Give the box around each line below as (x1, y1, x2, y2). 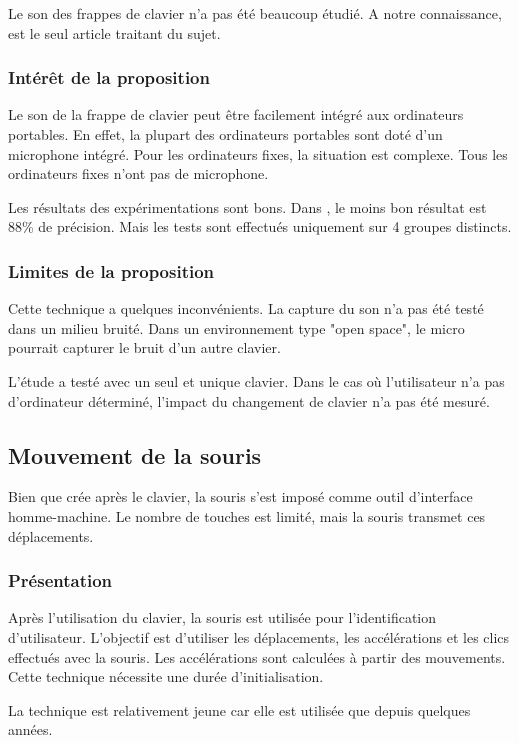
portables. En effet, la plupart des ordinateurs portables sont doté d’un (8, 124, 443, 144)
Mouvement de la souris (8, 439, 262, 470)
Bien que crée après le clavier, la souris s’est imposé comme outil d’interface (8, 486, 473, 507)
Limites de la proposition (8, 258, 215, 283)
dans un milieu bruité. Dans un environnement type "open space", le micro (8, 317, 465, 338)
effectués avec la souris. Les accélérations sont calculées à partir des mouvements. (8, 646, 506, 667)
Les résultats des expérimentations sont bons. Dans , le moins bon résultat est (8, 196, 487, 217)
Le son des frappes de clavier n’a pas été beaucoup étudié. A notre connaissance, (8, 3, 502, 23)
